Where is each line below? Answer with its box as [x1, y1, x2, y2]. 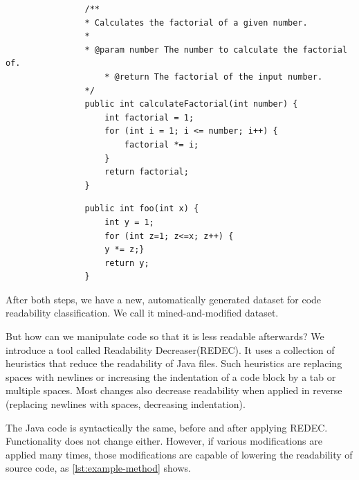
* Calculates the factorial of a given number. [84, 17, 308, 28]
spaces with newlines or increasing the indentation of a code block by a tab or [6, 369, 336, 384]
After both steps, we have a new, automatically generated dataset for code [6, 292, 322, 306]
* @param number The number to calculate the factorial [84, 44, 347, 55]
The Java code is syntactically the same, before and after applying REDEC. [6, 420, 328, 434]
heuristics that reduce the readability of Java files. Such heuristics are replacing [6, 356, 342, 371]
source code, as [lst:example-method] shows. [6, 461, 191, 475]
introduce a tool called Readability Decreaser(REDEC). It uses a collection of [6, 342, 335, 357]
